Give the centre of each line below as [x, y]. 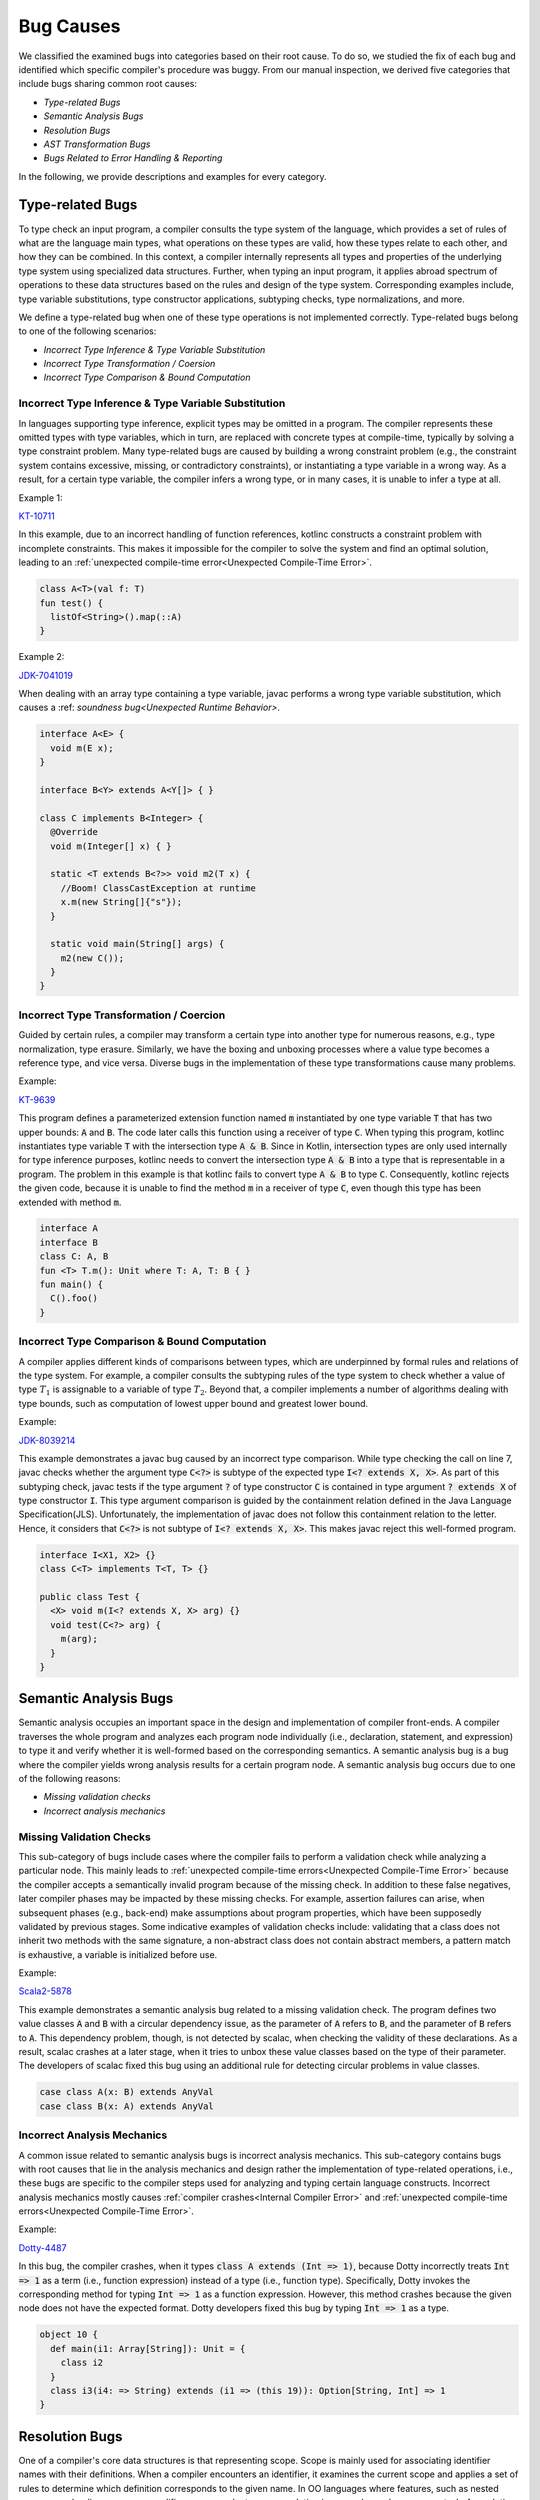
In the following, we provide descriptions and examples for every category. [172, 176]
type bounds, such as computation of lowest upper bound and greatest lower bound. [193, 1403]
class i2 [82, 2363]
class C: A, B [74, 1256]
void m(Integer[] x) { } [111, 846]
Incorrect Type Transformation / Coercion [122, 1015]
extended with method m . [70, 1202]
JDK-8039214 [47, 1440]
